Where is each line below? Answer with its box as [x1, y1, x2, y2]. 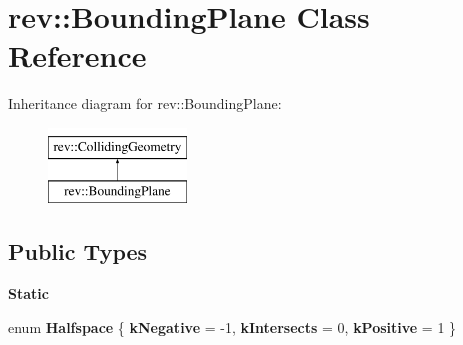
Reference [8, 35, 147, 76]
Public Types [8, 236, 148, 267]
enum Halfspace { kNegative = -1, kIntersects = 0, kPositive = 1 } [8, 316, 457, 337]
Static [8, 283, 49, 304]
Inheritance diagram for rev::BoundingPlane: [8, 93, 282, 114]
